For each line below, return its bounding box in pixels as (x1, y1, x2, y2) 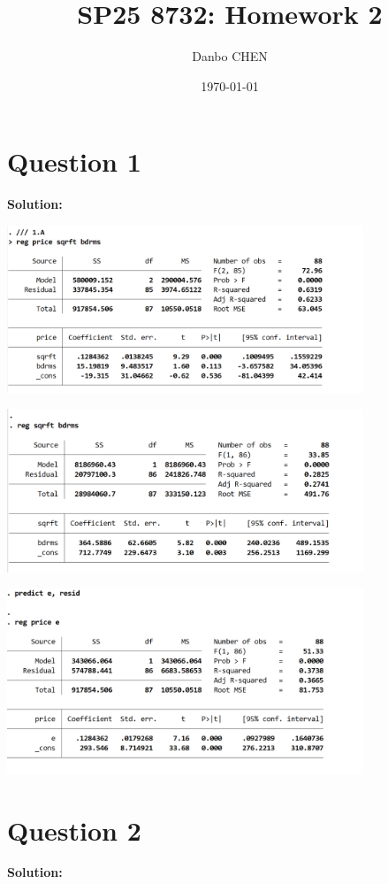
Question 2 (7, 811, 141, 848)
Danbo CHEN (192, 47, 268, 65)
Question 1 (7, 143, 141, 180)
